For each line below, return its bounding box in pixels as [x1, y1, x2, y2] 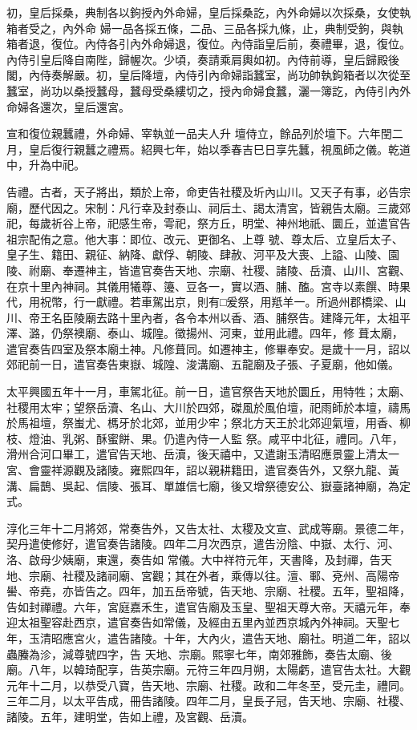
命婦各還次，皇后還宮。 [6, 98, 130, 115]
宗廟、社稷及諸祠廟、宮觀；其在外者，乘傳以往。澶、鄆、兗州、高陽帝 [28, 567, 399, 583]
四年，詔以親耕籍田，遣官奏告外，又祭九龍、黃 [152, 462, 399, 478]
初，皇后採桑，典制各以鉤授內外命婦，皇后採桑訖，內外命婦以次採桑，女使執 [6, 4, 411, 20]
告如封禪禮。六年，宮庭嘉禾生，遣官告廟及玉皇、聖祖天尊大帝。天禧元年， [6, 598, 399, 615]
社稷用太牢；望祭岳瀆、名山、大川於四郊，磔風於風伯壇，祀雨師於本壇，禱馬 [6, 398, 411, 415]
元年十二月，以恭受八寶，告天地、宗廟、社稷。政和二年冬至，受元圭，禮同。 [6, 676, 411, 693]
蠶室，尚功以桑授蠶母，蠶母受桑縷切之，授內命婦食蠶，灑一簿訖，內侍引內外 [6, 82, 411, 99]
